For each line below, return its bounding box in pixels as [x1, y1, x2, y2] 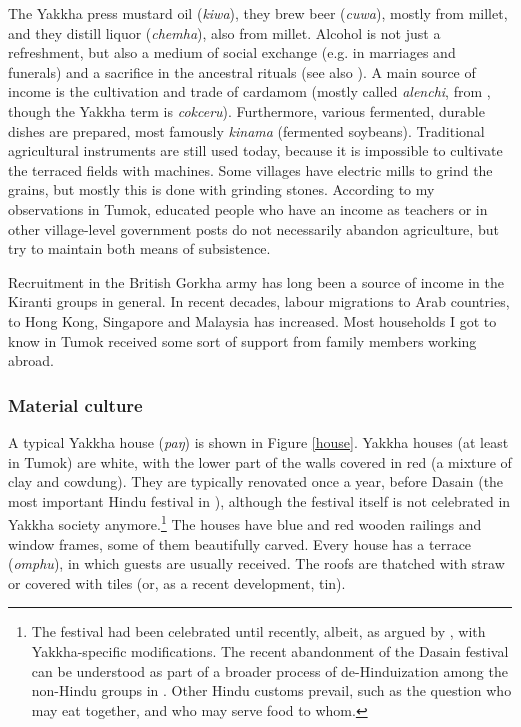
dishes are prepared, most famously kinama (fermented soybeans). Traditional [8, 120, 485, 141]
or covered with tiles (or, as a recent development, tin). [8, 572, 346, 593]
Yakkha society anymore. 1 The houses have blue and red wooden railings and [8, 511, 482, 534]
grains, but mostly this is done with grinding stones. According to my [8, 179, 435, 200]
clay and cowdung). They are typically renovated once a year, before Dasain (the [8, 471, 504, 492]
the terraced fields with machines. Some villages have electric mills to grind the [8, 159, 493, 180]
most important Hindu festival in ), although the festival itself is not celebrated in [8, 490, 511, 511]
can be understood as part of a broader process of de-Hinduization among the [31, 660, 508, 681]
